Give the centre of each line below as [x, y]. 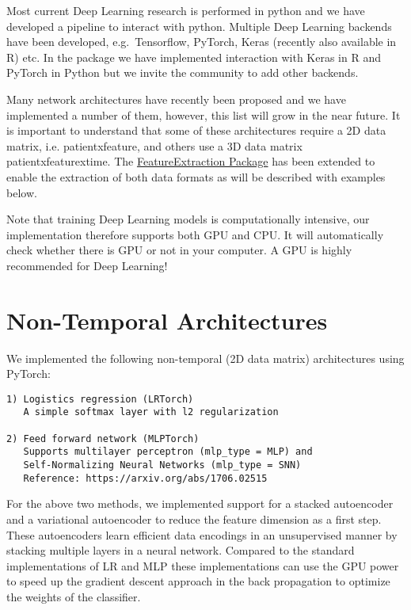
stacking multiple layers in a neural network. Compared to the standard [181, 550]
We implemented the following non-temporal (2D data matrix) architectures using [205, 358]
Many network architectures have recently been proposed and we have [176, 99]
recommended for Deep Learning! [87, 265]
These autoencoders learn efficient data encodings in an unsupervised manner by [202, 534]
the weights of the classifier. [74, 596]
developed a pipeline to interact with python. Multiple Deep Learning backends [199, 26]
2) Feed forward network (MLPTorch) [103, 438]
